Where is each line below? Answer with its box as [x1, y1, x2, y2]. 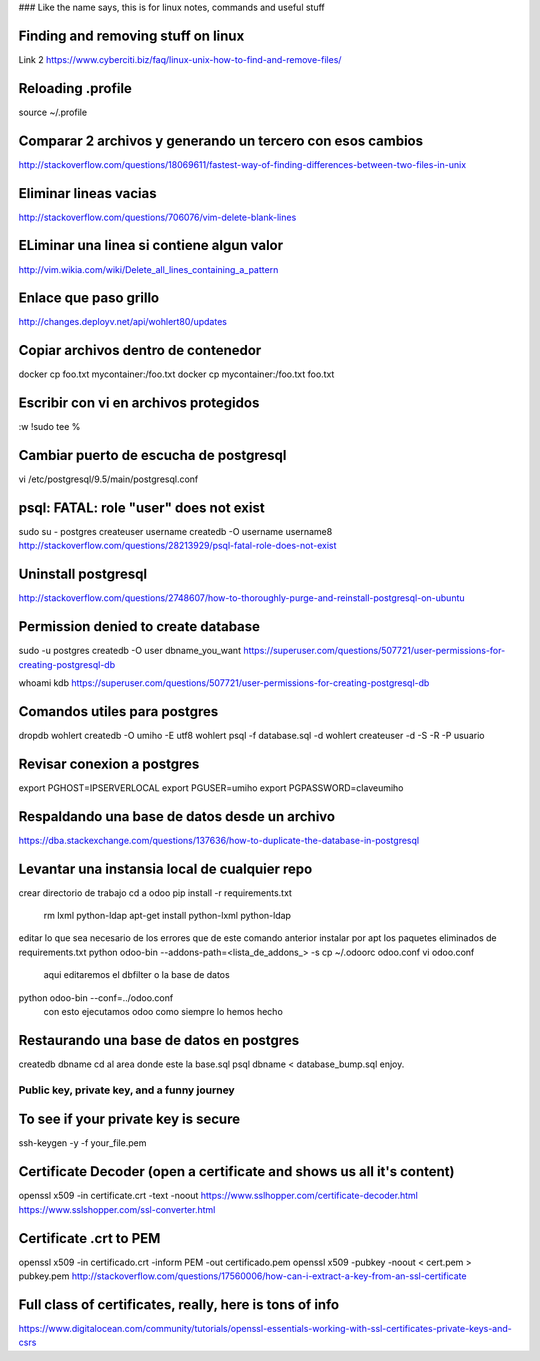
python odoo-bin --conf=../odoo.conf [18, 991, 174, 1004]
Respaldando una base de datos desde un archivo [18, 808, 335, 825]
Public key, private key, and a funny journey [18, 1083, 235, 1097]
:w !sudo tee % [18, 421, 81, 433]
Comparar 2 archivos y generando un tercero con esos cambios [18, 132, 424, 149]
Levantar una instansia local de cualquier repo [18, 860, 313, 877]
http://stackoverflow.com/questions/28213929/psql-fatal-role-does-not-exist [18, 540, 337, 552]
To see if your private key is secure [18, 1111, 240, 1128]
